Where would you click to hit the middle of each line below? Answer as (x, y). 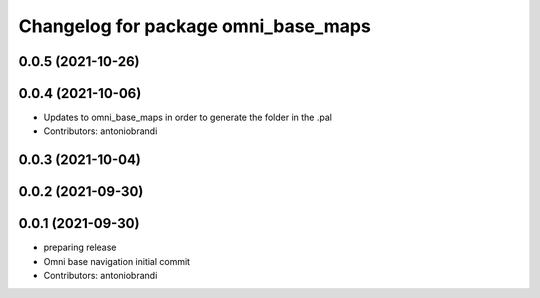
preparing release (80, 247)
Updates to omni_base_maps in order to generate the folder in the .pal (187, 117)
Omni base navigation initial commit (116, 261)
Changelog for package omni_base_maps (195, 26)
